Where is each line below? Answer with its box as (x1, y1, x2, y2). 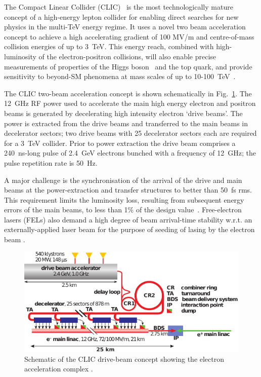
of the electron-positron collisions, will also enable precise (38, 51, 216, 61)
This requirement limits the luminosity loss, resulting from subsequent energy (4, 194, 244, 205)
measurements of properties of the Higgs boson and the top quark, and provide (4, 61, 252, 71)
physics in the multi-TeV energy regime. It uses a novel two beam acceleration (4, 21, 246, 32)
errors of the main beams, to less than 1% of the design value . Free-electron (4, 204, 242, 215)
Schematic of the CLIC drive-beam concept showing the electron (24, 353, 225, 364)
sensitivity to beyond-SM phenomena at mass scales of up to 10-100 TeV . (4, 71, 236, 82)
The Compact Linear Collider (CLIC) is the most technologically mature (4, 2, 233, 12)
